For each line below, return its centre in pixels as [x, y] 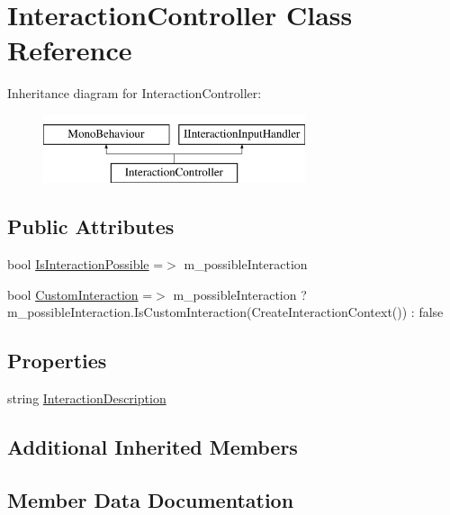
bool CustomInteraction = [80, 294]
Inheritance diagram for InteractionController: [135, 93]
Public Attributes [91, 226]
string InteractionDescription [87, 398]
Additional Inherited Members [153, 447]
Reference [70, 50]
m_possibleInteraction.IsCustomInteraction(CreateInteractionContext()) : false [225, 312]
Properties [57, 361]
